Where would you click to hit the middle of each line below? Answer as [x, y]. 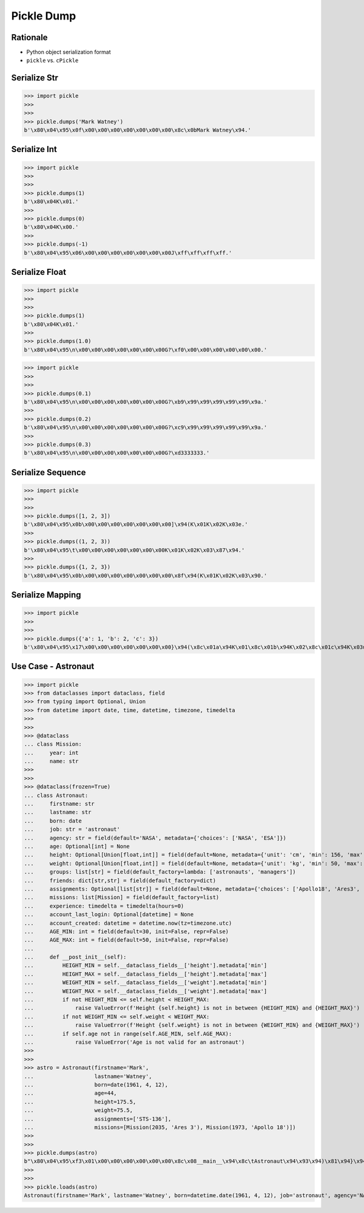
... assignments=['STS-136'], [98, 1119]
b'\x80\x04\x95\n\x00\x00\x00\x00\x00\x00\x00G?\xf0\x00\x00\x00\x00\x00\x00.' [146, 349]
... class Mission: [53, 744]
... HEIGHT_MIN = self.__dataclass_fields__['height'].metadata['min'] [146, 965]
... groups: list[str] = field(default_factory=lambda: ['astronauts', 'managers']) [160, 872]
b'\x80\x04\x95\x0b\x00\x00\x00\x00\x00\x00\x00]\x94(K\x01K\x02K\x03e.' [136, 524]
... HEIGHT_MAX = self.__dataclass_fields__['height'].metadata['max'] [146, 974]
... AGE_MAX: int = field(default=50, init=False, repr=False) [126, 940]
